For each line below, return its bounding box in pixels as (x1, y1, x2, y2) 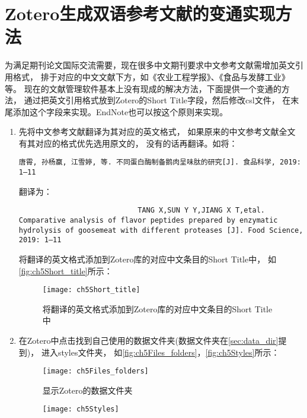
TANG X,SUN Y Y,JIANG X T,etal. (137, 206, 266, 215)
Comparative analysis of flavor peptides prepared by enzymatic (18, 216, 278, 225)
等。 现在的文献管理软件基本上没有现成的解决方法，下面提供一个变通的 (5, 82, 282, 94)
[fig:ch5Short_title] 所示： (18, 264, 113, 277)
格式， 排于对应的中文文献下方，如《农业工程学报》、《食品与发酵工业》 (12, 70, 290, 83)
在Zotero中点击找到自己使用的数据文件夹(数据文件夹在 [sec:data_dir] (18, 334, 279, 347)
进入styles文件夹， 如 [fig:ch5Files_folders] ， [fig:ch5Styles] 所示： (41, 346, 280, 358)
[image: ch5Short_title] (42, 286, 140, 294)
